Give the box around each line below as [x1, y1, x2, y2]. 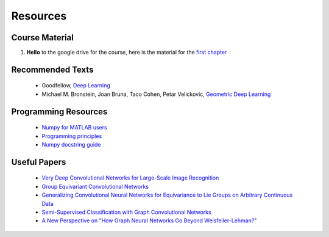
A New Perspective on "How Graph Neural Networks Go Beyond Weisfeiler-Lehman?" [41, 217, 257, 224]
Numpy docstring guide [41, 141, 101, 148]
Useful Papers [11, 156, 66, 167]
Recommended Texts [11, 64, 94, 75]
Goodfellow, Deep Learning [41, 82, 111, 89]
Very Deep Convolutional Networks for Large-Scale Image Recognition [41, 174, 219, 181]
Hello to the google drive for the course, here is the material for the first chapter [26, 49, 227, 56]
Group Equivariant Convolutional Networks [41, 183, 149, 190]
